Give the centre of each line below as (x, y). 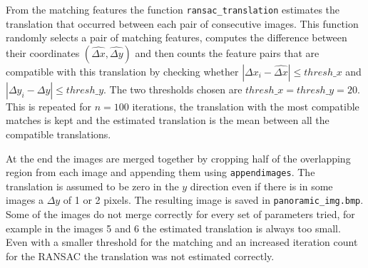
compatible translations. (58, 134)
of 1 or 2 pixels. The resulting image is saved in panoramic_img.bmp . (213, 200)
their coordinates (43, 52)
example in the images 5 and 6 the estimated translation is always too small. (173, 228)
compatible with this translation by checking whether (122, 71)
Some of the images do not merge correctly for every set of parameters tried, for (180, 214)
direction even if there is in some (261, 186)
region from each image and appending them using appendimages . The (160, 172)
